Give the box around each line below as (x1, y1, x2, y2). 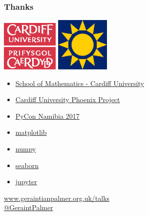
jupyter (15, 176, 37, 187)
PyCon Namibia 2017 (15, 110, 80, 121)
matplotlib (15, 127, 47, 137)
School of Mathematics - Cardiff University (15, 78, 144, 88)
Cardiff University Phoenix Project (15, 94, 120, 105)
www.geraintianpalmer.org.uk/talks (4, 193, 110, 203)
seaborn (15, 160, 39, 170)
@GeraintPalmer (4, 202, 53, 213)
